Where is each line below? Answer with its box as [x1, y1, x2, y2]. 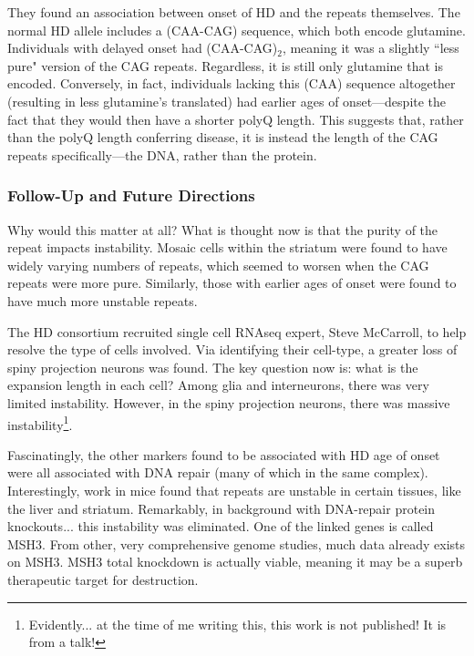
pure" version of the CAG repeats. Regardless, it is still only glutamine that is [7, 56, 443, 75]
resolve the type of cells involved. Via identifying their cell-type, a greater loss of [7, 340, 458, 359]
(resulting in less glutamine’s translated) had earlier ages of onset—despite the [7, 91, 447, 110]
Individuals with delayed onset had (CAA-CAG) [7, 38, 278, 57]
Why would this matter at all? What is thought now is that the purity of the [7, 220, 438, 239]
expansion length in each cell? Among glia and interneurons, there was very [7, 375, 429, 395]
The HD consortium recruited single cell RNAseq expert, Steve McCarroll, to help [7, 322, 467, 341]
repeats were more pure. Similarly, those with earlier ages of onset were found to [7, 273, 457, 292]
